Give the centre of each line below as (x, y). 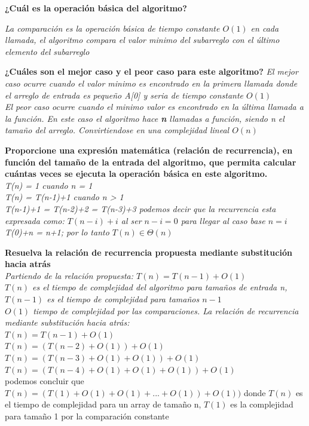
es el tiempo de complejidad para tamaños (123, 299)
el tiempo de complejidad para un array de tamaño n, (103, 404)
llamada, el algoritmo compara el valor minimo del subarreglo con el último (142, 40)
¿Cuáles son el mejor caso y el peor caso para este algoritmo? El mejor (152, 71)
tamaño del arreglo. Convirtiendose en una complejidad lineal (117, 130)
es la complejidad (262, 404)
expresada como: (35, 220)
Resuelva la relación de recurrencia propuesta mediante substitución (149, 252)
